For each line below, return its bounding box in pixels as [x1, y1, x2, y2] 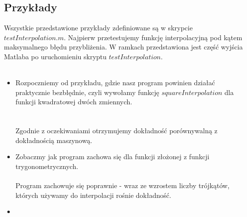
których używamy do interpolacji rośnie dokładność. [15, 190, 171, 200]
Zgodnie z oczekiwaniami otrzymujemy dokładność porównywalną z [15, 125, 218, 136]
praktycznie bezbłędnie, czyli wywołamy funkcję [15, 87, 159, 97]
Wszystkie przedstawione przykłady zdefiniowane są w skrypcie [4, 23, 193, 33]
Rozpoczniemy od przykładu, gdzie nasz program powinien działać [15, 77, 215, 88]
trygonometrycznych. [15, 161, 78, 171]
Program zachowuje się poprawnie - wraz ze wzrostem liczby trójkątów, [15, 180, 230, 191]
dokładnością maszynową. [15, 135, 92, 145]
